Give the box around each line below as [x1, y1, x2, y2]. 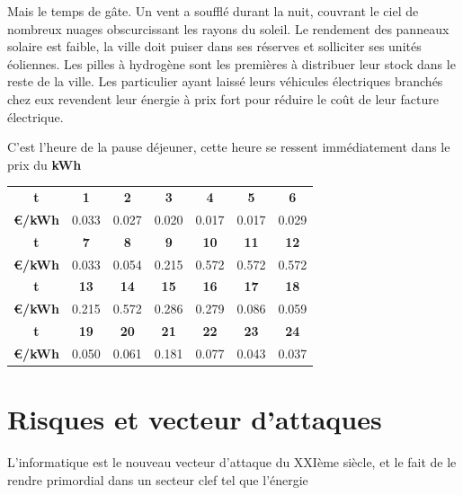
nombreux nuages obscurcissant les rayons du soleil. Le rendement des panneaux [7, 19, 450, 38]
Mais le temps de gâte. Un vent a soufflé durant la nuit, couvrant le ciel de [7, 2, 419, 20]
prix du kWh [7, 155, 82, 173]
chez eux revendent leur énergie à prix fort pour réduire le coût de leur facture [7, 89, 439, 108]
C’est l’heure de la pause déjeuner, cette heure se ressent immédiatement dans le [7, 137, 450, 156]
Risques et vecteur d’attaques [7, 401, 382, 438]
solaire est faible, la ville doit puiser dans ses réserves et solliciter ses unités [7, 37, 422, 56]
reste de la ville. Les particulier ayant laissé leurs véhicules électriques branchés [7, 72, 443, 91]
